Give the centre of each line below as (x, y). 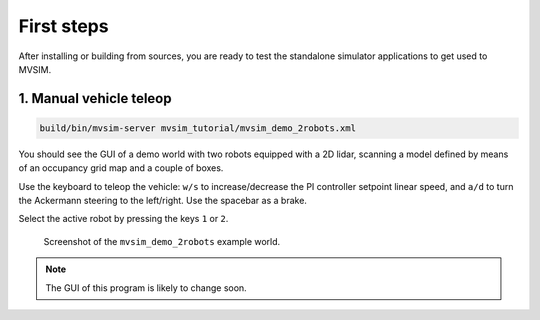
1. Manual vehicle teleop (95, 98)
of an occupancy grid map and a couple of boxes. (121, 168)
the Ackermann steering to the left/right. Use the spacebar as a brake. (162, 201)
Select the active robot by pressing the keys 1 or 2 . (123, 219)
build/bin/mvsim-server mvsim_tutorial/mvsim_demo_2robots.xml (198, 128)
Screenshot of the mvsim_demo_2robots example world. (162, 241)
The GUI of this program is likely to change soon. (146, 287)
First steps (63, 26)
